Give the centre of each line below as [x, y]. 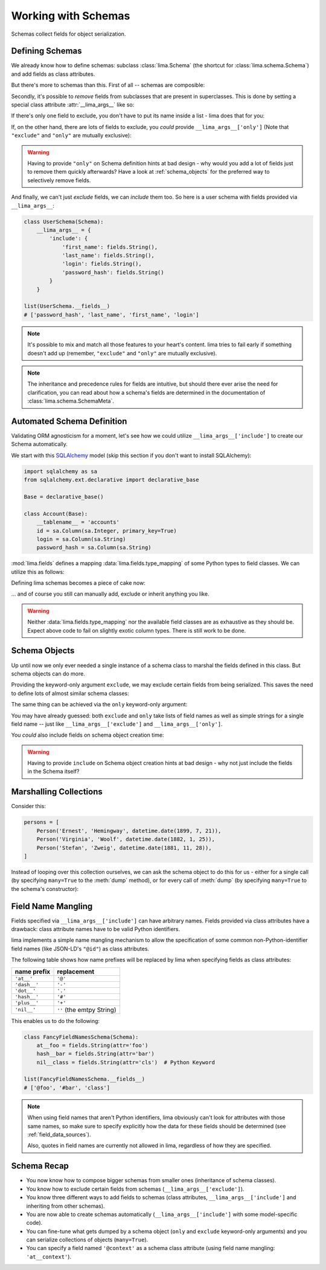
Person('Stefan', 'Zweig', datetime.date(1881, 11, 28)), [124, 848]
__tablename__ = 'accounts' [78, 522]
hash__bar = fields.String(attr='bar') [96, 1054]
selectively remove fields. [59, 180]
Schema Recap [40, 1166]
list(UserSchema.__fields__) [67, 306]
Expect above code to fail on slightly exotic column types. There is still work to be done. [137, 630]
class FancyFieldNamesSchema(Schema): [81, 1037]
